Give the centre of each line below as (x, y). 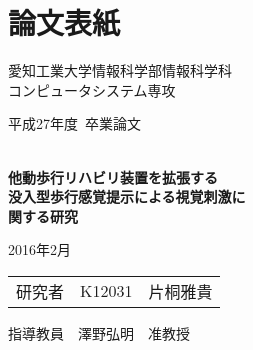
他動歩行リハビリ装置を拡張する (113, 176)
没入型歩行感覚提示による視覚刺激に (127, 196)
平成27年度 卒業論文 (74, 123)
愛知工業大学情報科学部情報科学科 (120, 70)
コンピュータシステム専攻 (92, 89)
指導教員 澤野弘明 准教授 (99, 332)
